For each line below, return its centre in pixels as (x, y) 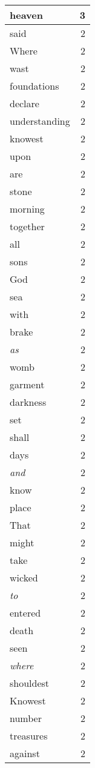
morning (27, 209)
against (25, 753)
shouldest (30, 683)
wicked (24, 578)
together (27, 226)
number (26, 718)
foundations (34, 86)
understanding (40, 121)
